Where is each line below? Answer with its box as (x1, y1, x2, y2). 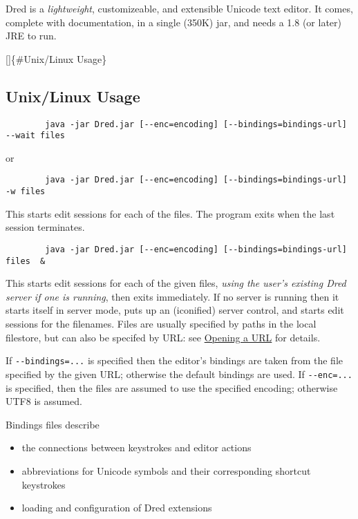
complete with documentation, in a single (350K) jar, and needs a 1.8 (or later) (6, 15, 341, 29)
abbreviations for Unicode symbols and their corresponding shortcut (21, 463, 311, 478)
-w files (6, 187, 46, 197)
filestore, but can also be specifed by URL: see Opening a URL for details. (6, 330, 321, 344)
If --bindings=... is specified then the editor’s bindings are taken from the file (6, 353, 343, 368)
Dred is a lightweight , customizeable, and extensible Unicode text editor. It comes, (6, 1, 353, 15)
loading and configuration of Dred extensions (21, 500, 212, 515)
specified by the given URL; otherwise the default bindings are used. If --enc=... (6, 366, 352, 381)
